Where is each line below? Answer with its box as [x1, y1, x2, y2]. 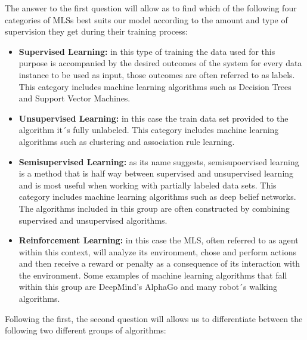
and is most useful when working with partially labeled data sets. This [18, 178, 277, 191]
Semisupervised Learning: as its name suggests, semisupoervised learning [18, 155, 299, 168]
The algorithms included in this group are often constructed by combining [18, 202, 290, 214]
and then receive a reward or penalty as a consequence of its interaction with [18, 257, 300, 270]
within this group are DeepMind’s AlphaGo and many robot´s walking [18, 280, 277, 293]
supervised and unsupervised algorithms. [18, 214, 168, 226]
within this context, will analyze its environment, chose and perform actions [18, 245, 296, 258]
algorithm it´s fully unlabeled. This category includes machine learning [18, 123, 279, 136]
